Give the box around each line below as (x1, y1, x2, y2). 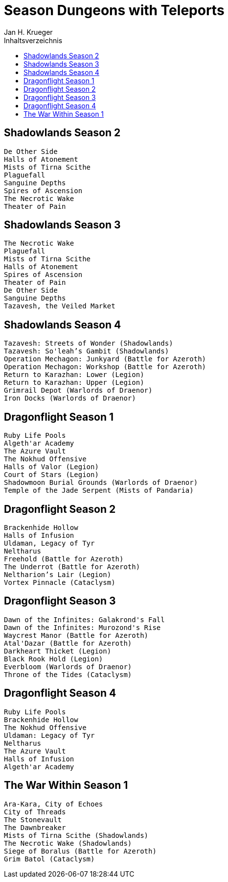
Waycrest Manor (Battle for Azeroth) (4, 631, 149, 639)
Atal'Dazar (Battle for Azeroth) (4, 639, 132, 647)
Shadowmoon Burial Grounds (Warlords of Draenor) (4, 479, 198, 487)
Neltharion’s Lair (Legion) (4, 570, 112, 579)
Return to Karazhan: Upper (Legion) (4, 378, 144, 387)
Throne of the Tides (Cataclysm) (4, 670, 132, 679)
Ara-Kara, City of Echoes (4, 800, 103, 808)
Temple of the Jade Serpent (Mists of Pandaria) (4, 486, 194, 495)
